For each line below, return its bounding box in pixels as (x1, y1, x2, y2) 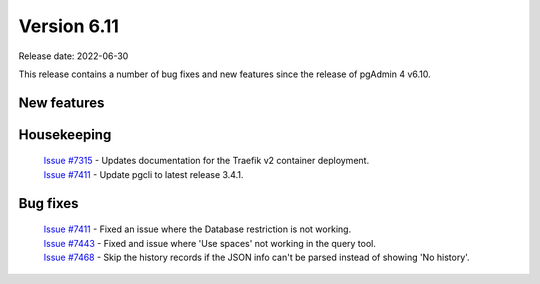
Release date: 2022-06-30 (18, 50, 129, 62)
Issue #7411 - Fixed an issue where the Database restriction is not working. (43, 223, 352, 235)
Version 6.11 (18, 15, 120, 37)
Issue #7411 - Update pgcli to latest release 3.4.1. (43, 168, 244, 180)
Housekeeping (18, 126, 112, 143)
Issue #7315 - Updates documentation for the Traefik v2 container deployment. (43, 155, 370, 167)
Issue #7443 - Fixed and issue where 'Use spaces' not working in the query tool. (43, 237, 377, 249)
